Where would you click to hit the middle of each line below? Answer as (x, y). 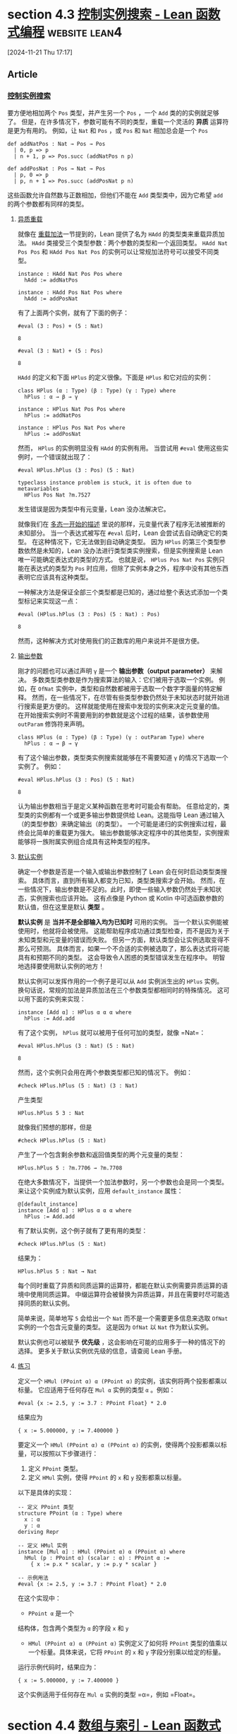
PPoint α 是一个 (51, 1613)
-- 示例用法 (33, 1578)
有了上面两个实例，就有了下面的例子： (73, 313)
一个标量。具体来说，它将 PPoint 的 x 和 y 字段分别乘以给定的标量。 (126, 1652)
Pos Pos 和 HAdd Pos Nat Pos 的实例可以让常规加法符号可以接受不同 (115, 251)
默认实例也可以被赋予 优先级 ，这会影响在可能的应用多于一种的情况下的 (121, 1342)
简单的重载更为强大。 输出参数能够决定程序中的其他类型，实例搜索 (133, 833)
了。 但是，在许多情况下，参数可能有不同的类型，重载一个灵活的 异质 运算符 (118, 122)
